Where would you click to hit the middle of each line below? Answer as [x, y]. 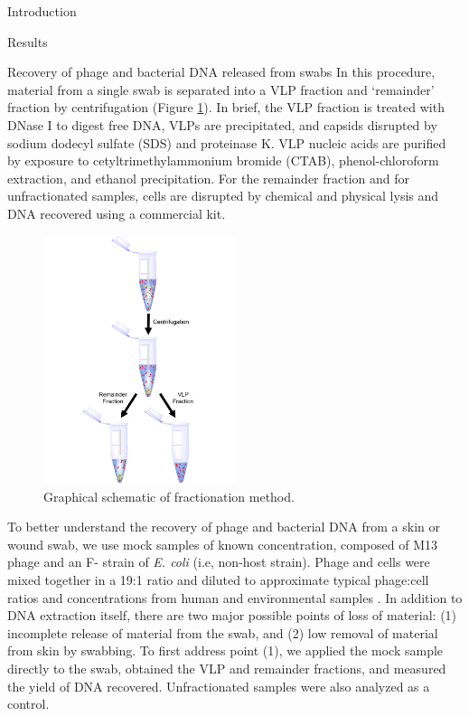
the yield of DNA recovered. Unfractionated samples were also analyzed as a [219, 686]
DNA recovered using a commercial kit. [117, 213]
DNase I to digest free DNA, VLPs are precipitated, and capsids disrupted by [222, 124]
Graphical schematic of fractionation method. [169, 496]
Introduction [42, 11]
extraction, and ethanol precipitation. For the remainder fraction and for [209, 178]
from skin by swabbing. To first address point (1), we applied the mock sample [225, 650]
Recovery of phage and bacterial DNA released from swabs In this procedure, [221, 72]
